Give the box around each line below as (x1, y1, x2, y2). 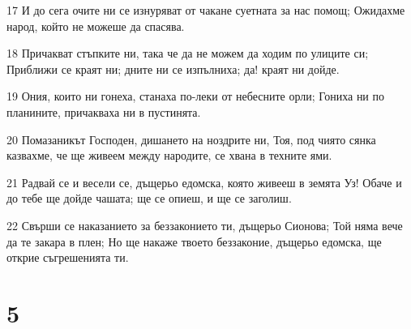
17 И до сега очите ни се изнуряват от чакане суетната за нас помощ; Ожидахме (6, 2, 405, 18)
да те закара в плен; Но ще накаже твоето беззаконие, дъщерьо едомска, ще (6, 233, 382, 250)
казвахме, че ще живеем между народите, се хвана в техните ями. (6, 147, 332, 164)
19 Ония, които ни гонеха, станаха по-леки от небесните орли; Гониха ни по (6, 88, 385, 105)
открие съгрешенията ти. (6, 249, 129, 266)
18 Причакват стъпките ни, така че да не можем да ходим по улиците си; (6, 45, 369, 62)
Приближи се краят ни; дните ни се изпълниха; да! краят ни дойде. (6, 60, 340, 77)
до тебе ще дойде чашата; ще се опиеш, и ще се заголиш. (6, 190, 292, 207)
